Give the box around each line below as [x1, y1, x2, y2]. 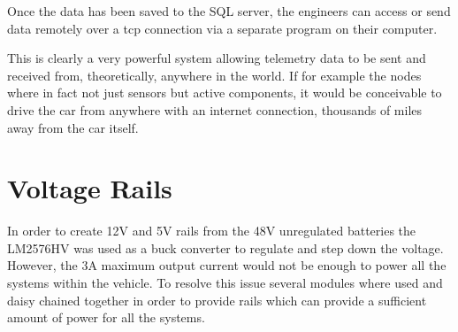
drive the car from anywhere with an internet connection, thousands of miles [7, 100, 423, 119]
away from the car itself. [7, 118, 139, 136]
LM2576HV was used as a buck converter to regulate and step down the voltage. [7, 238, 444, 257]
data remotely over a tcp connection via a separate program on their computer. [7, 19, 438, 37]
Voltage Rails [7, 170, 172, 206]
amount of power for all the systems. [7, 308, 205, 327]
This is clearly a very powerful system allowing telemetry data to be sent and [7, 49, 426, 67]
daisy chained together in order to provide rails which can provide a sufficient [7, 290, 427, 309]
